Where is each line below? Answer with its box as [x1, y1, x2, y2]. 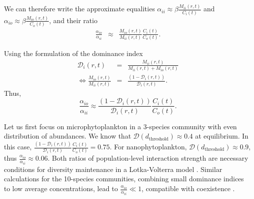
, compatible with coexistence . [141, 183, 235, 194]
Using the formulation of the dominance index [4, 48, 143, 58]
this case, [4, 142, 32, 152]
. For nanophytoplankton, [110, 142, 187, 152]
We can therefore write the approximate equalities [4, 3, 155, 14]
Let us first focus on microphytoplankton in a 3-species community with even [4, 121, 237, 131]
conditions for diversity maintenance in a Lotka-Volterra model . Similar [4, 164, 222, 174]
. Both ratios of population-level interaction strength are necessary [47, 153, 249, 163]
